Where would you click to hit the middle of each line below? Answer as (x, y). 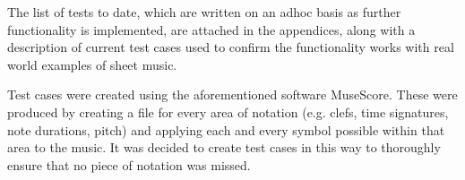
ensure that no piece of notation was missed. (129, 164)
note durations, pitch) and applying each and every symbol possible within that (226, 129)
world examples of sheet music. (92, 64)
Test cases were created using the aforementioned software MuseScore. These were (232, 94)
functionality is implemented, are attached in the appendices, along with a (211, 29)
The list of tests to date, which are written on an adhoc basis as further (204, 12)
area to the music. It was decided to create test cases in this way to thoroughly (224, 147)
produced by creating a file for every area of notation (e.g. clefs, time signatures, (228, 111)
